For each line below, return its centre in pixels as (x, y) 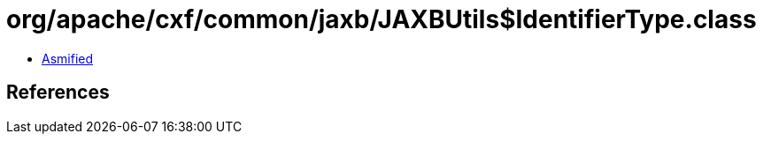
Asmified (68, 58)
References (58, 93)
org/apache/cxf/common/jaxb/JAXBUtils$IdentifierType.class (381, 19)
